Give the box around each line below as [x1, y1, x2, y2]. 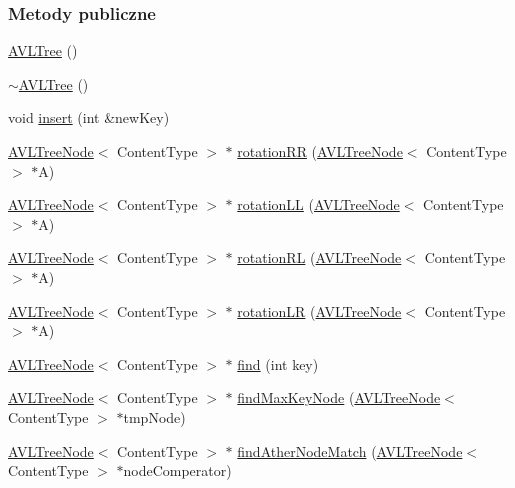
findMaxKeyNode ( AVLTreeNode [237, 387, 441, 408]
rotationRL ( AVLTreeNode [237, 247, 402, 268]
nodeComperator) [123, 460, 232, 481]
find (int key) [237, 353, 319, 374]
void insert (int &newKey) [8, 107, 170, 128]
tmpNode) [123, 406, 186, 427]
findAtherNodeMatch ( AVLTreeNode [237, 440, 463, 461]
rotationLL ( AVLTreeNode [237, 194, 400, 215]
